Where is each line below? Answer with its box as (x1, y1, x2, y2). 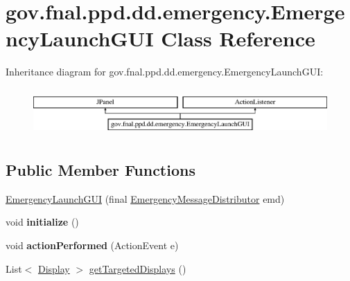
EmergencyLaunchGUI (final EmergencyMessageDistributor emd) (6, 191, 285, 206)
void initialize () (6, 215, 79, 229)
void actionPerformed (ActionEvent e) (6, 238, 179, 253)
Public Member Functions (6, 159, 195, 181)
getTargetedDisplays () (89, 261, 186, 275)
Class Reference (161, 24, 315, 53)
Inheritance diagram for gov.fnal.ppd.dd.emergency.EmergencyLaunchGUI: (6, 64, 324, 79)
